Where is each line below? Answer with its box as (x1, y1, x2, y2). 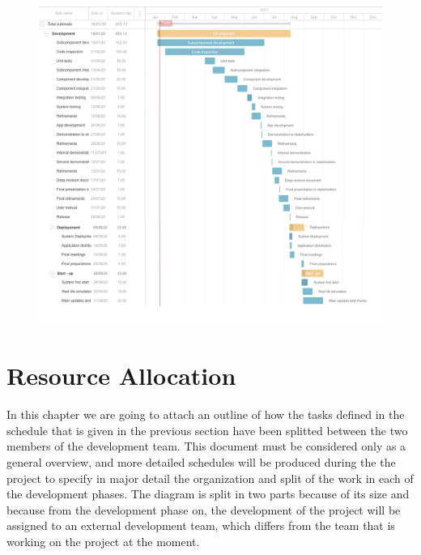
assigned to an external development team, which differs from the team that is (6, 517, 395, 534)
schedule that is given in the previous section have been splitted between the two (6, 421, 408, 438)
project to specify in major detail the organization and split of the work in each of (6, 469, 414, 486)
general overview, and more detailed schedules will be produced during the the (6, 454, 396, 471)
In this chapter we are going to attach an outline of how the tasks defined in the (6, 406, 405, 423)
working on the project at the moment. (6, 533, 200, 549)
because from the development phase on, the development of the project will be (6, 501, 401, 518)
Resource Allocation (6, 359, 236, 392)
